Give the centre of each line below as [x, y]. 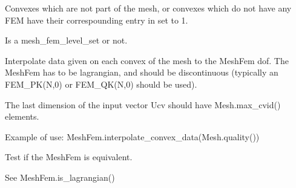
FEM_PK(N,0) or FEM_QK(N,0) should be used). [101, 84]
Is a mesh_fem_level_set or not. [66, 40]
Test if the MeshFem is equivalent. [69, 157]
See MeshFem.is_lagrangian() [60, 177]
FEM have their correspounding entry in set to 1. [97, 20]
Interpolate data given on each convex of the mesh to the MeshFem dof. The [147, 60]
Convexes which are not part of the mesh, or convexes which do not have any [148, 8]
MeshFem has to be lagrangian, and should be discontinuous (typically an [142, 72]
